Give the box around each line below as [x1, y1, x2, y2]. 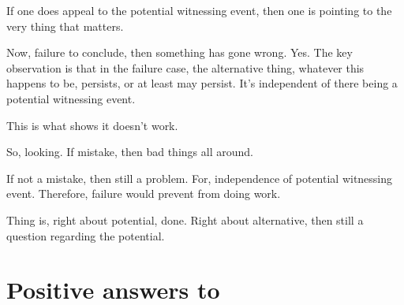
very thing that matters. [6, 17, 124, 34]
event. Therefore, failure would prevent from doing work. [6, 185, 281, 202]
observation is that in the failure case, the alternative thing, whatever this [6, 59, 365, 76]
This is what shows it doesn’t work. [6, 117, 178, 133]
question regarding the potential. [6, 227, 165, 244]
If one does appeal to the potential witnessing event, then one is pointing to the [6, 2, 392, 18]
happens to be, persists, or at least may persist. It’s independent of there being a [6, 75, 398, 91]
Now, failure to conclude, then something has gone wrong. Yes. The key [6, 44, 353, 61]
